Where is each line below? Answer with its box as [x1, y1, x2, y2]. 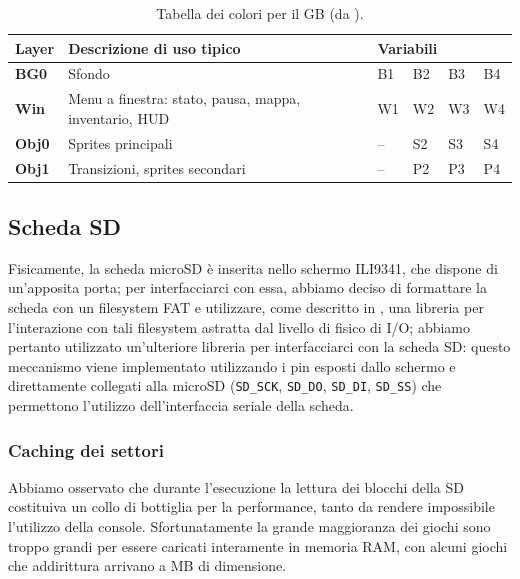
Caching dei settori [8, 437, 164, 462]
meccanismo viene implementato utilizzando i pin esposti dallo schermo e [8, 355, 456, 376]
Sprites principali [68, 132, 173, 153]
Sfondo [68, 63, 110, 84]
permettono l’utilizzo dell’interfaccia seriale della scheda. [8, 395, 354, 416]
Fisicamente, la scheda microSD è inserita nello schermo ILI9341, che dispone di [8, 257, 498, 278]
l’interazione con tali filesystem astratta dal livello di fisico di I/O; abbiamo [8, 316, 470, 337]
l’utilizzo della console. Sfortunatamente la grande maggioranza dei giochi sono [8, 516, 491, 537]
